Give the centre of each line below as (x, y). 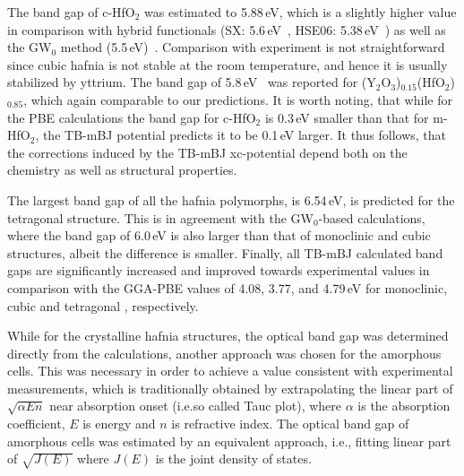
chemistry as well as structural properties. (122, 170)
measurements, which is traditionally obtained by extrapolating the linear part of (230, 388)
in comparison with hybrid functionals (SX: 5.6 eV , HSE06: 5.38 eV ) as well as (227, 29)
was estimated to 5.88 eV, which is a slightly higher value (301, 12)
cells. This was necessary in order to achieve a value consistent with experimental (230, 371)
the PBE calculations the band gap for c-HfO (132, 117)
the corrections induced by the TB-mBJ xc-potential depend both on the (207, 152)
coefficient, (36, 424)
